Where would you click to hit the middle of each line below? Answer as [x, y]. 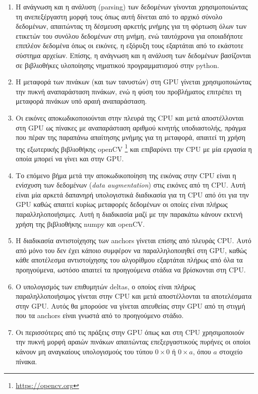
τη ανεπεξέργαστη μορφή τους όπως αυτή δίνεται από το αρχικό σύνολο [119, 16]
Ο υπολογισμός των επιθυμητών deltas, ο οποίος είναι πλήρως [105, 286]
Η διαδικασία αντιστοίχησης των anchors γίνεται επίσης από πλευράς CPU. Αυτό [133, 240]
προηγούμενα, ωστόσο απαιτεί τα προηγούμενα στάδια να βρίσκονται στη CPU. [131, 269]
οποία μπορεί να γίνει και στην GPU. [70, 158]
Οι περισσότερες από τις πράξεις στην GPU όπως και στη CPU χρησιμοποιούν [130, 332]
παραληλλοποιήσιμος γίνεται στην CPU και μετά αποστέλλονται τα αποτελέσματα [134, 296]
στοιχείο [231, 352]
